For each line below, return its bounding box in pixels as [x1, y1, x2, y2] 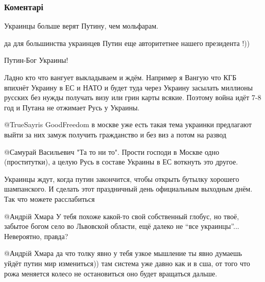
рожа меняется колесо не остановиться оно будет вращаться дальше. [4, 268, 218, 278]
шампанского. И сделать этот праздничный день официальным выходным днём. [4, 183, 253, 194]
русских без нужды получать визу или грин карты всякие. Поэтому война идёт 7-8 [4, 92, 261, 103]
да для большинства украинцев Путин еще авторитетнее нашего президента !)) [4, 37, 250, 48]
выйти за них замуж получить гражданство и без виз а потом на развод [4, 129, 227, 139]
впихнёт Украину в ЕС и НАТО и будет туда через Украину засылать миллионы [4, 82, 253, 92]
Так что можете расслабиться [4, 193, 95, 204]
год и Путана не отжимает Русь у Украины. [4, 102, 140, 112]
